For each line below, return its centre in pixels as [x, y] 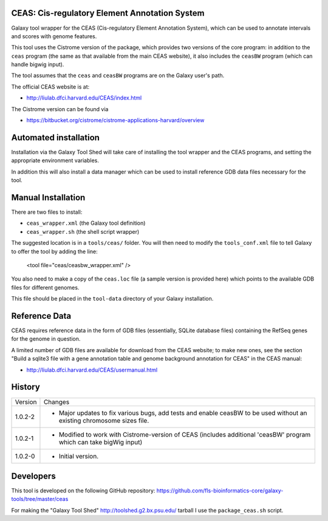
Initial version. [79, 456]
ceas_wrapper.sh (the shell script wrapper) [83, 231]
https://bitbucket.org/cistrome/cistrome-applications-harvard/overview [115, 120]
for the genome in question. [46, 339]
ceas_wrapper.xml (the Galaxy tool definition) [86, 223]
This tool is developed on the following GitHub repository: [83, 491]
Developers [33, 476]
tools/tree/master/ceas [40, 499]
